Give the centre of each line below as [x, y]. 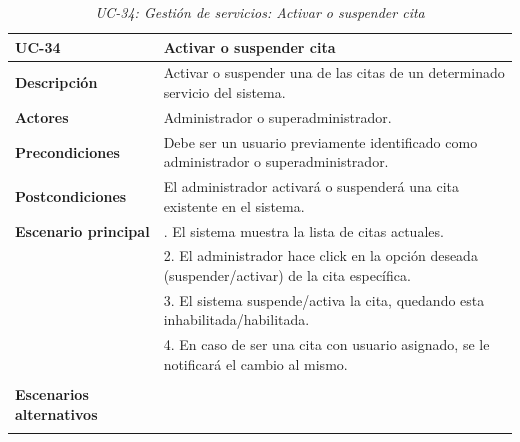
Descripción [56, 82]
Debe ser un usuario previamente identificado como [320, 141]
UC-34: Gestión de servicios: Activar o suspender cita [260, 12]
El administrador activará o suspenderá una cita [311, 186]
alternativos [56, 413]
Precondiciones [67, 151]
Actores [42, 116]
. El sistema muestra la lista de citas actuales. [303, 230]
